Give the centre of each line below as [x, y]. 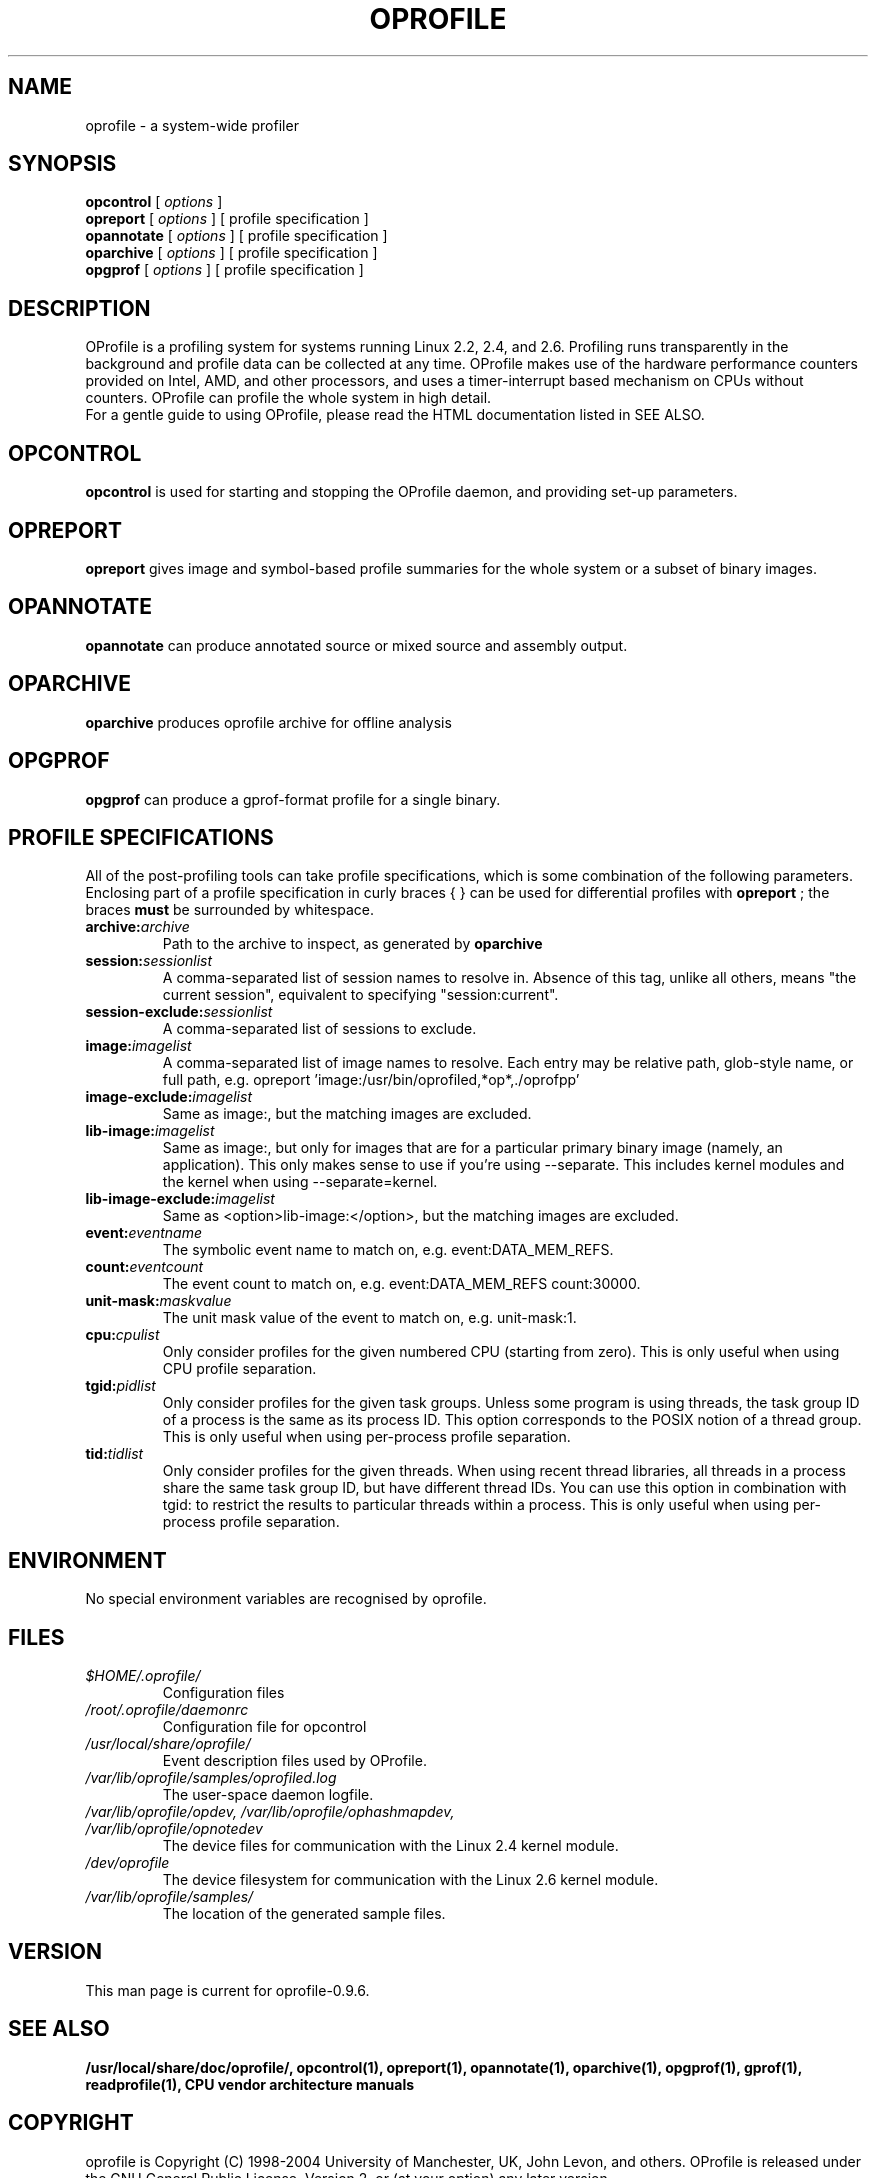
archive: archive [137, 927]
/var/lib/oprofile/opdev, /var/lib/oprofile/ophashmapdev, [270, 1812]
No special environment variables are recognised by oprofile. [286, 1599]
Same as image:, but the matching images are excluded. [347, 1114]
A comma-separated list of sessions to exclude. [319, 1029]
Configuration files [223, 1693]
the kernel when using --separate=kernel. [300, 1182]
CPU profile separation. [239, 1369]
